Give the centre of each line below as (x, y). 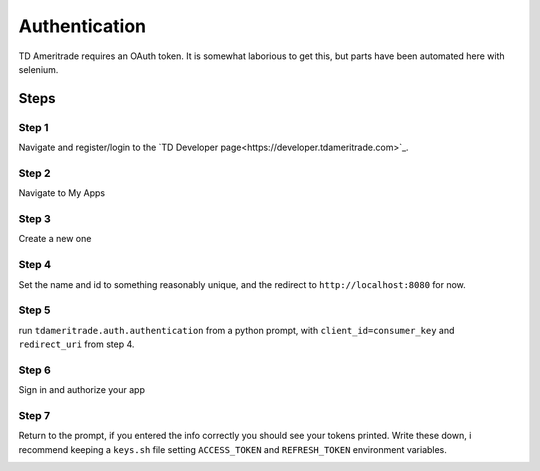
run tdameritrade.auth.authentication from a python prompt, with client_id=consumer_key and (236, 330)
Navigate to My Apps (61, 193)
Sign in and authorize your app (81, 390)
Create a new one (55, 239)
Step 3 (35, 218)
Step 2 (34, 173)
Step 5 (34, 310)
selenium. (38, 69)
